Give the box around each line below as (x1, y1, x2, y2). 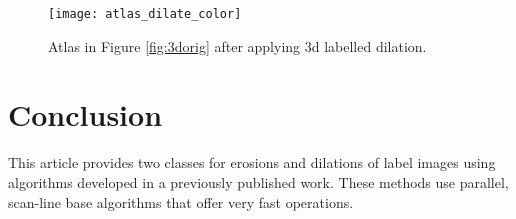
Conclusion (8, 94, 163, 135)
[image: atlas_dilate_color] (48, 7, 242, 21)
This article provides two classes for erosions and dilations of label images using (8, 152, 496, 173)
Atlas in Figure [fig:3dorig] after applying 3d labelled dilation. (48, 35, 427, 56)
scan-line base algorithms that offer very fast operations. (8, 191, 354, 212)
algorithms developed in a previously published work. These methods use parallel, (8, 171, 509, 192)
